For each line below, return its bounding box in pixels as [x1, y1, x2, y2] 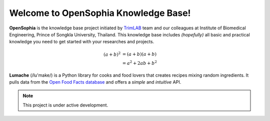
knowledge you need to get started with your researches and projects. [9, 39, 154, 45]
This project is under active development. [22, 102, 108, 108]
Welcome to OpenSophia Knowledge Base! [9, 7, 191, 18]
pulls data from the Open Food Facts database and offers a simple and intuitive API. [9, 79, 181, 85]
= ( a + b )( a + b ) [122, 51, 157, 57]
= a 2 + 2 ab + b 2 [122, 60, 157, 66]
